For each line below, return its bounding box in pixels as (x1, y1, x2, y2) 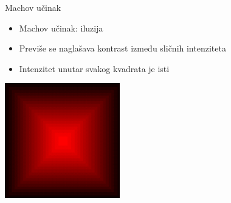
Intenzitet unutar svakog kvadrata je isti (19, 62, 170, 75)
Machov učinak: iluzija (19, 21, 103, 34)
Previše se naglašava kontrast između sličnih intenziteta (19, 42, 226, 55)
